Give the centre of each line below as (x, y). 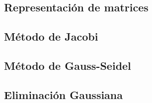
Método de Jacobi (51, 36)
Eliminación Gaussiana (64, 94)
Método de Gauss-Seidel (68, 65)
